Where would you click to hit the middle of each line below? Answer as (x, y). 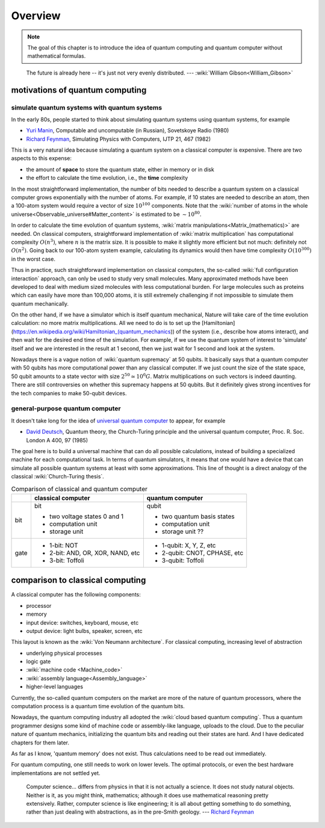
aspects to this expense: (42, 158)
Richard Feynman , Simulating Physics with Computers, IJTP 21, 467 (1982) (118, 139)
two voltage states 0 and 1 (86, 516)
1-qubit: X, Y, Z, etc (189, 545)
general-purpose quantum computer (66, 409)
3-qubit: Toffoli (183, 560)
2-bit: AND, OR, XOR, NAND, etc (94, 552)
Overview (36, 16)
